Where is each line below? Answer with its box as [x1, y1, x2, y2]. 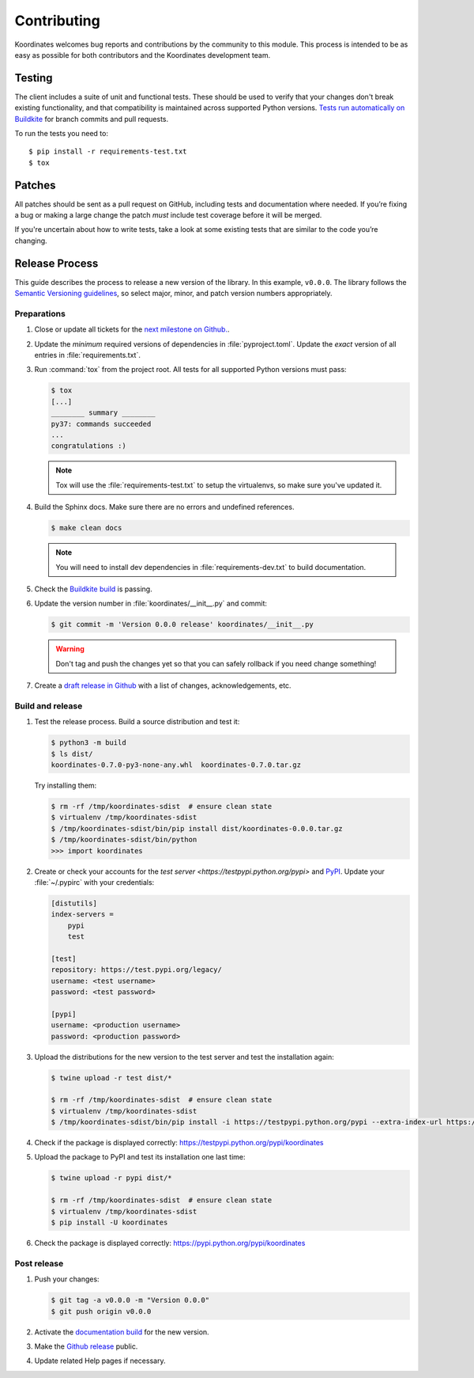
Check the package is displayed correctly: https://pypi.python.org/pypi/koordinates [34, 1239, 306, 1247]
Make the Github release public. [34, 1342, 138, 1351]
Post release [14, 1258, 64, 1269]
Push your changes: [34, 1274, 100, 1284]
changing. [14, 236, 47, 245]
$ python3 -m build [51, 738, 126, 747]
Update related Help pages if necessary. [34, 1356, 166, 1365]
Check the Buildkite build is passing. [34, 584, 153, 594]
